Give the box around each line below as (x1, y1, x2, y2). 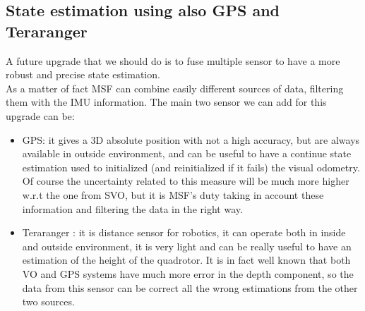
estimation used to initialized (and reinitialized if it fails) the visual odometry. (22, 159, 360, 174)
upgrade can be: (6, 108, 75, 123)
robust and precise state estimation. (6, 67, 160, 82)
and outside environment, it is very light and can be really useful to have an (22, 238, 352, 253)
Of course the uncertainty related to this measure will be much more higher (22, 173, 349, 188)
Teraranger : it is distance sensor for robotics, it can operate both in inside (22, 225, 346, 240)
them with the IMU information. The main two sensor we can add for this (6, 94, 327, 109)
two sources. (22, 294, 75, 309)
